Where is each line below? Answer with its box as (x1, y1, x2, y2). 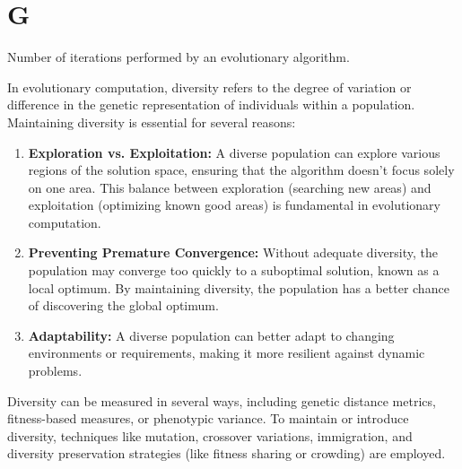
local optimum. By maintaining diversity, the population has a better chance (28, 278, 449, 297)
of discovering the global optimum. (28, 296, 219, 315)
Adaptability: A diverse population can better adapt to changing (28, 326, 395, 344)
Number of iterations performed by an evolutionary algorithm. (7, 48, 350, 66)
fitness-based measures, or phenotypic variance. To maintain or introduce (7, 409, 409, 428)
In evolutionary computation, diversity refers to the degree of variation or (7, 77, 412, 96)
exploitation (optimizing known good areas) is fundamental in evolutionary (28, 195, 440, 214)
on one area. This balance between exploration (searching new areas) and (28, 178, 431, 196)
